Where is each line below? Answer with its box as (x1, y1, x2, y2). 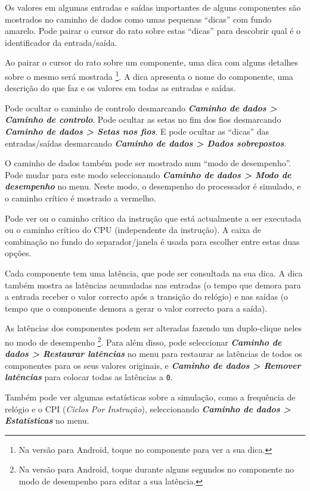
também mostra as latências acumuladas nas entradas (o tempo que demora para (5, 278, 301, 291)
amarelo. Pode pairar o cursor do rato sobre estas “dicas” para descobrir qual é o (5, 24, 301, 37)
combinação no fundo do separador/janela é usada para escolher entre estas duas (5, 235, 300, 247)
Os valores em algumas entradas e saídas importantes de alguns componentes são (5, 1, 301, 13)
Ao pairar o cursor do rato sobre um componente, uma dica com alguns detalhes (5, 56, 299, 69)
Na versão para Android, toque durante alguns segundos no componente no (18, 463, 294, 476)
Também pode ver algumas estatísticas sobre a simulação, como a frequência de (5, 391, 296, 403)
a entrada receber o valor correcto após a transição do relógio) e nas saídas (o (5, 290, 289, 303)
